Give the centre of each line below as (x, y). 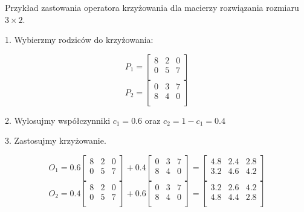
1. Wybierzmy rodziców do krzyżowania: (79, 40)
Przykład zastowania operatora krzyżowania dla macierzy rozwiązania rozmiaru (152, 7)
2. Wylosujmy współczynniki (58, 120)
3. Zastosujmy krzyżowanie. (56, 140)
